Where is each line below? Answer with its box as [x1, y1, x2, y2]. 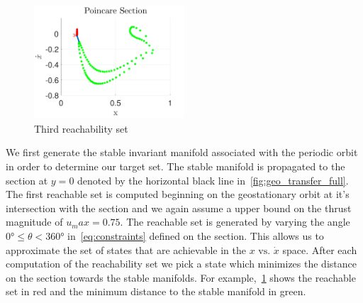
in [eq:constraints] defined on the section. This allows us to [67, 228, 324, 243]
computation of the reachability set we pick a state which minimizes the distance [6, 256, 357, 271]
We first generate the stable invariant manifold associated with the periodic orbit [6, 145, 358, 160]
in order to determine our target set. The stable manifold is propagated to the [6, 158, 345, 173]
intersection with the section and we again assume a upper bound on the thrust [6, 200, 352, 215]
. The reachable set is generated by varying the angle [120, 214, 350, 229]
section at [6, 172, 48, 187]
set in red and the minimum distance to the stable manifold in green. [6, 284, 306, 299]
